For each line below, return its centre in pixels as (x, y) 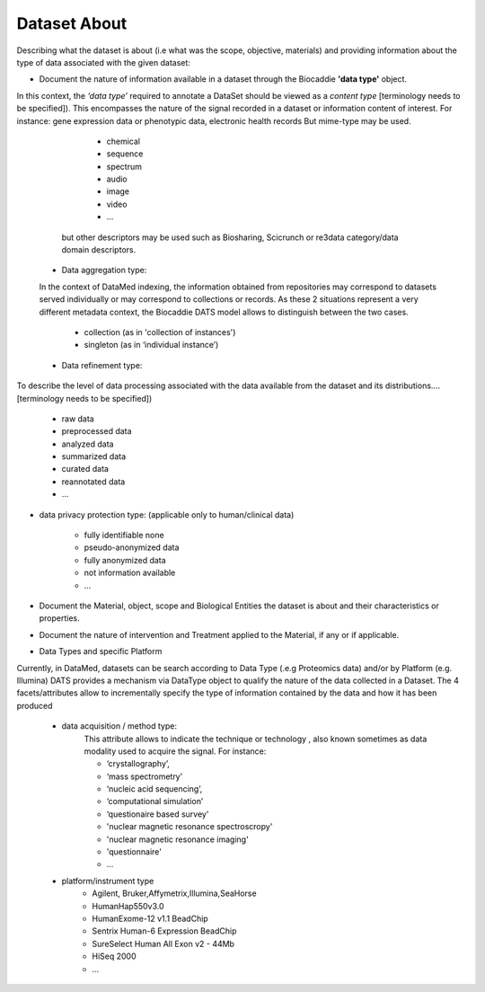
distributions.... (412, 385)
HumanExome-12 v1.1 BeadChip (150, 918)
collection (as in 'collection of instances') (160, 332)
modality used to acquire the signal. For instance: (175, 751)
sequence (125, 154)
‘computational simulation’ (155, 802)
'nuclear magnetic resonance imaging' (177, 839)
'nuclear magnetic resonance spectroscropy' (190, 827)
